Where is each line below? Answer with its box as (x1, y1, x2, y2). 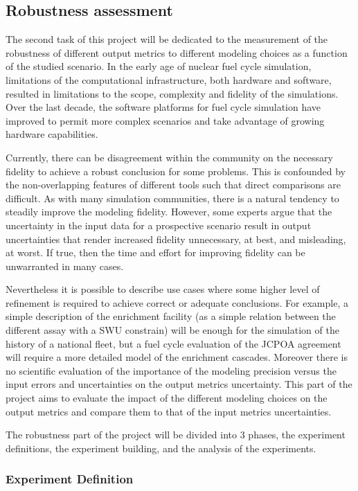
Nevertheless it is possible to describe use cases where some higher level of (6, 282, 320, 296)
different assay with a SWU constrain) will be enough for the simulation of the (6, 323, 339, 337)
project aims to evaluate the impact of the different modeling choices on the (6, 391, 328, 405)
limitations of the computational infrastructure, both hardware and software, (6, 72, 332, 87)
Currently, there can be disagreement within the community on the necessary (6, 150, 333, 164)
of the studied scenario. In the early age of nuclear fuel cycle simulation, (6, 59, 312, 73)
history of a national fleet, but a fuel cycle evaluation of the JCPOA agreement (6, 336, 341, 350)
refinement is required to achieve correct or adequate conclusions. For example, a (6, 295, 348, 310)
